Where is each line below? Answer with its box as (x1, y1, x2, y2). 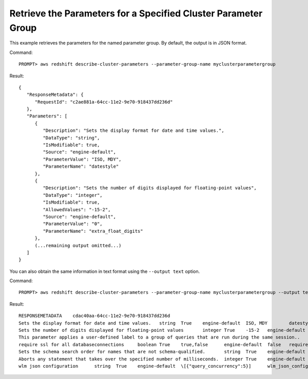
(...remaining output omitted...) (34, 243, 122, 248)
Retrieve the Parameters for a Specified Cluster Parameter (9, 8, 263, 19)
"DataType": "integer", (43, 192, 103, 198)
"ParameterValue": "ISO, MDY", (43, 156, 122, 162)
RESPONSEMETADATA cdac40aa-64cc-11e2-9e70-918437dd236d (18, 313, 170, 319)
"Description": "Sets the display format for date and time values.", (43, 128, 224, 133)
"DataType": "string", (43, 135, 100, 141)
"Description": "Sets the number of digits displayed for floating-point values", (43, 185, 257, 191)
